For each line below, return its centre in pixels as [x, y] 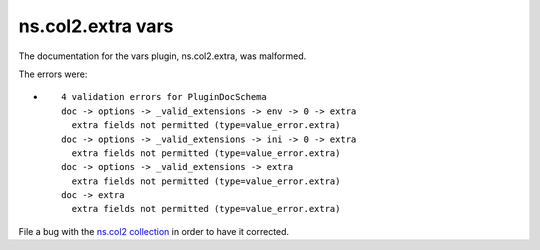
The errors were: [53, 74]
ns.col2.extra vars [96, 26]
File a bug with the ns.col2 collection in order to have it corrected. [154, 231]
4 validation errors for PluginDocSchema [164, 97]
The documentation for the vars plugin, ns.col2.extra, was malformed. [162, 56]
